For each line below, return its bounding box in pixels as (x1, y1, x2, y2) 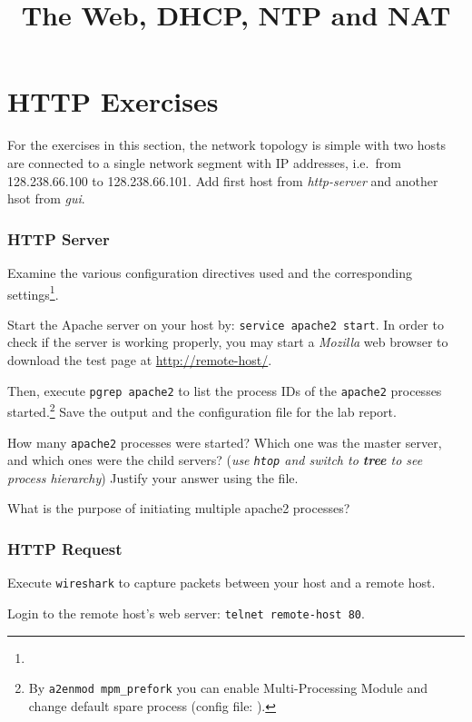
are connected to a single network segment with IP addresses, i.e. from (7, 153, 401, 172)
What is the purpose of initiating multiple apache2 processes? (7, 499, 350, 518)
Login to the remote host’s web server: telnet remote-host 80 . (7, 603, 365, 622)
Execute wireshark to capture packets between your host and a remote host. (7, 573, 436, 592)
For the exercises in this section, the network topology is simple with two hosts (7, 135, 447, 154)
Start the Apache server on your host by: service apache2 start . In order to (7, 314, 444, 333)
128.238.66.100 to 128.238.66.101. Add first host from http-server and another (7, 171, 438, 190)
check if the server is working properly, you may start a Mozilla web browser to (7, 332, 448, 351)
